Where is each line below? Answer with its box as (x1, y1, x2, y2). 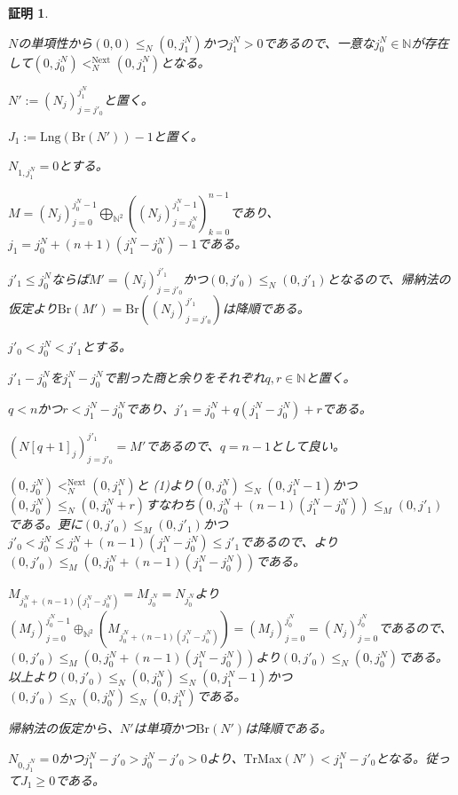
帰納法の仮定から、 (8, 719, 120, 737)
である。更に (8, 515, 83, 533)
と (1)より (136, 476, 194, 494)
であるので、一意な (263, 33, 375, 51)
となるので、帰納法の (327, 269, 451, 287)
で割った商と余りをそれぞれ (103, 367, 265, 386)
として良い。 (271, 437, 345, 455)
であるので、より (240, 532, 339, 551)
